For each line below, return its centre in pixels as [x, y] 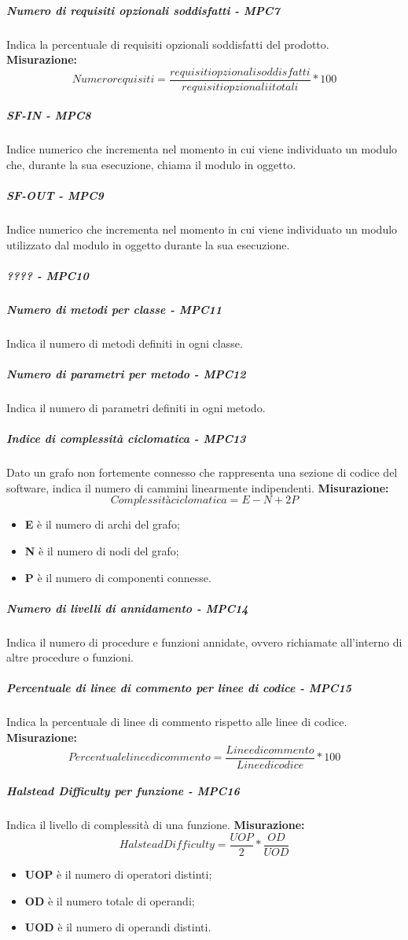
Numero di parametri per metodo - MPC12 [126, 374]
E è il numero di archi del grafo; [102, 524]
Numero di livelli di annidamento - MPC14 [127, 608]
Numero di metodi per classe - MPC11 [114, 309]
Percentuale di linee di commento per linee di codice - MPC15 [179, 688]
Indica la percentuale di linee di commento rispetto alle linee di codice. [177, 722]
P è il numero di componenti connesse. [118, 577]
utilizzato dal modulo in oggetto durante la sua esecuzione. [148, 244]
